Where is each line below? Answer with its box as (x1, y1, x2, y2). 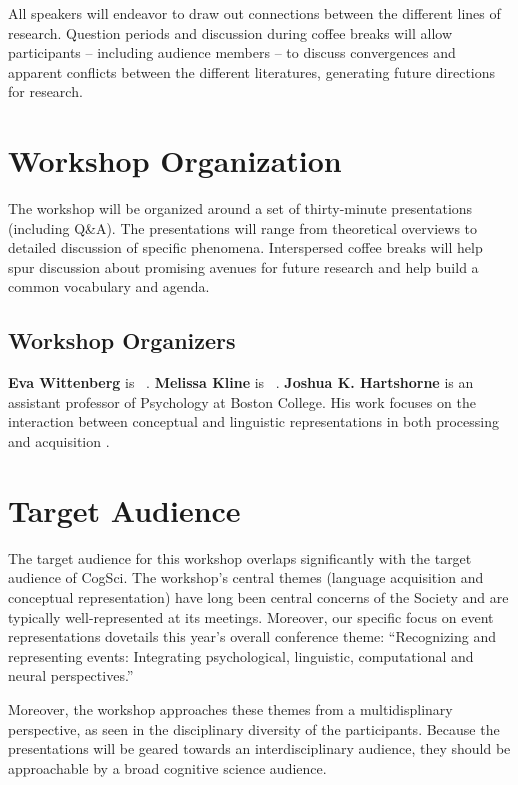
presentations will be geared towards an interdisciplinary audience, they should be (8, 738, 511, 759)
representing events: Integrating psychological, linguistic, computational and (8, 645, 474, 666)
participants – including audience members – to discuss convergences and (8, 42, 456, 63)
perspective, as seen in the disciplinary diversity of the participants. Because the (8, 718, 500, 739)
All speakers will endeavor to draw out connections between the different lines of (8, 3, 501, 23)
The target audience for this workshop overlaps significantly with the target (8, 547, 472, 568)
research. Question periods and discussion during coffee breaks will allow (8, 22, 453, 43)
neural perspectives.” (8, 665, 134, 686)
